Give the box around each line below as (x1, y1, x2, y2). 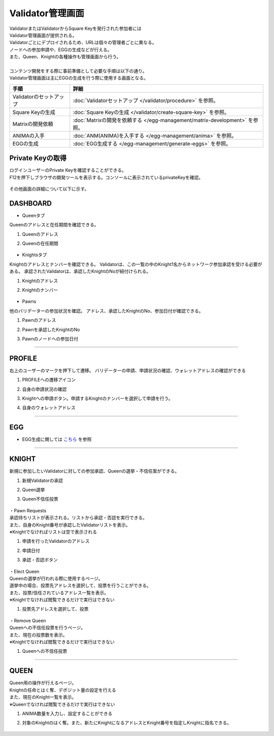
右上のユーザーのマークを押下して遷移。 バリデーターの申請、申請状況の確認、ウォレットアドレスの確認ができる (9, 367, 246, 373)
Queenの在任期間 (22, 240, 58, 247)
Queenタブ (22, 212, 45, 218)
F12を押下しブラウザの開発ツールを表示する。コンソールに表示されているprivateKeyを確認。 (9, 174, 203, 180)
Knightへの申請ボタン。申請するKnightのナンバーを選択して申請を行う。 (22, 396, 173, 402)
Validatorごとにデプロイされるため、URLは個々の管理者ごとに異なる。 (9, 40, 157, 46)
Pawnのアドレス (22, 317, 56, 323)
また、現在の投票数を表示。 (9, 632, 67, 638)
